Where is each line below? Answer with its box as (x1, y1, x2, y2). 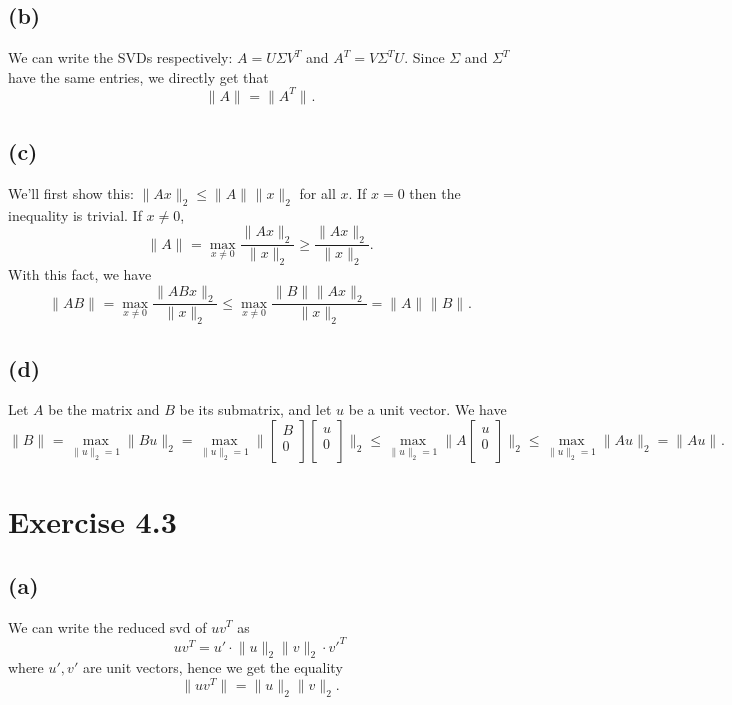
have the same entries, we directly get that (8, 66, 269, 87)
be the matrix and (48, 399, 160, 420)
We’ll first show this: (8, 182, 134, 203)
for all (299, 182, 336, 203)
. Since (404, 47, 445, 68)
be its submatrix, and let (179, 399, 332, 420)
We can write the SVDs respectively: (8, 47, 233, 68)
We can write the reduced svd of (8, 616, 207, 637)
